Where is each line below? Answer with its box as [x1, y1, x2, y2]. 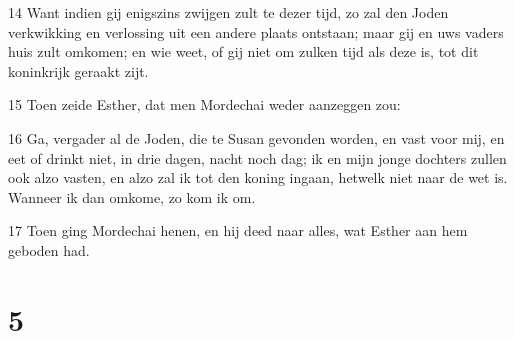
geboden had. [8, 239, 90, 260]
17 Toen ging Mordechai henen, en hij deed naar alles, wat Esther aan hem [8, 220, 468, 241]
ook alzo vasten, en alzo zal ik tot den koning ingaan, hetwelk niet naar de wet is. [8, 167, 508, 188]
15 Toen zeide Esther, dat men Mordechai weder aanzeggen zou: [8, 94, 401, 115]
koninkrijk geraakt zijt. [8, 60, 149, 81]
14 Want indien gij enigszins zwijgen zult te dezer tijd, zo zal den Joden [8, 2, 449, 22]
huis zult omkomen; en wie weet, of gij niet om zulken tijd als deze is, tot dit [8, 41, 479, 62]
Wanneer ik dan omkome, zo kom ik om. [8, 186, 256, 207]
